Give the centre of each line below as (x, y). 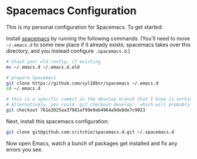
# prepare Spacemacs (31, 77)
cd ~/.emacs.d (23, 89)
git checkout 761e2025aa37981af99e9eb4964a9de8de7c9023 (76, 110)
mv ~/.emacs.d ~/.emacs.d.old (43, 67)
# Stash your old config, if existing (53, 62)
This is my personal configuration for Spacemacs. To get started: (84, 27)
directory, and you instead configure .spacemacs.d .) (68, 50)
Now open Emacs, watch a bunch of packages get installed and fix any (92, 143)
